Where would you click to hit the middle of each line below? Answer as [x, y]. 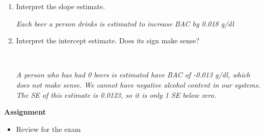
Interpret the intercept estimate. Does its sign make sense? [108, 40]
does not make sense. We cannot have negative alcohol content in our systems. [138, 84]
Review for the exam [48, 129]
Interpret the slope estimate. [60, 6]
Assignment [25, 112]
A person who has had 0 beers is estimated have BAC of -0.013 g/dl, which [133, 75]
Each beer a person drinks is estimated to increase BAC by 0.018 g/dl [125, 23]
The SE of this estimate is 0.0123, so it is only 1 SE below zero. [116, 94]
